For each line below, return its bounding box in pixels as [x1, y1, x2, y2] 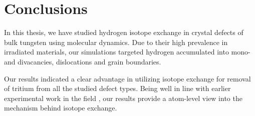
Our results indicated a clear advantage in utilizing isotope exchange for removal [4, 73, 251, 83]
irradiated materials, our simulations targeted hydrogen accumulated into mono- [4, 46, 250, 57]
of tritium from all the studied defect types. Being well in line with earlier [4, 83, 231, 93]
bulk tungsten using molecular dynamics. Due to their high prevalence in [4, 36, 228, 47]
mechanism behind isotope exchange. [4, 102, 117, 113]
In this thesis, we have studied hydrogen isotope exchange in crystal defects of [4, 27, 243, 37]
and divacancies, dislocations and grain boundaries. [4, 56, 161, 66]
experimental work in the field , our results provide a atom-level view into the [4, 92, 242, 103]
